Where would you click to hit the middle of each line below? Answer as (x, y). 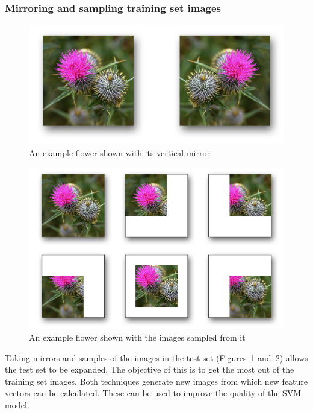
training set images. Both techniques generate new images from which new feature (156, 381)
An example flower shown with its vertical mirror (119, 152)
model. (17, 405)
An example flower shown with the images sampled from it (137, 337)
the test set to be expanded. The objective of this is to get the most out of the (150, 369)
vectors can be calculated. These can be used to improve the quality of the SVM (153, 393)
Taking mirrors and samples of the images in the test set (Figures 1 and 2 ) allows (156, 357)
